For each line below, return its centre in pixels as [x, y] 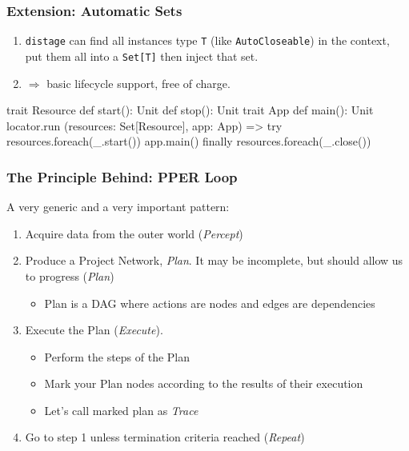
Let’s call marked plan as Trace [121, 410]
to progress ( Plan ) [70, 275]
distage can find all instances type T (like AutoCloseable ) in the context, [207, 40]
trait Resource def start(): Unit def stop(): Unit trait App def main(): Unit [190, 110]
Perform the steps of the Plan [117, 356]
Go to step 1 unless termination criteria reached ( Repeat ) [165, 437]
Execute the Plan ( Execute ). [94, 330]
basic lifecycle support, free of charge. [138, 83]
